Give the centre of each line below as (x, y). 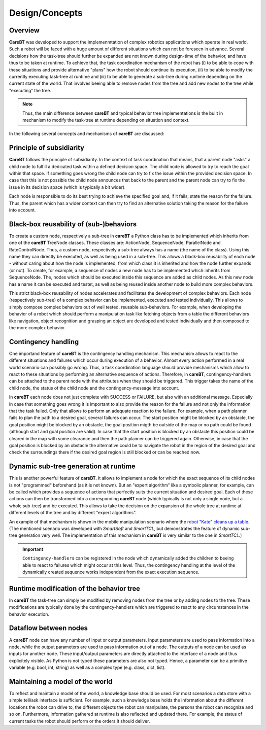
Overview (24, 30)
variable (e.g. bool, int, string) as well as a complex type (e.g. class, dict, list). (87, 667)
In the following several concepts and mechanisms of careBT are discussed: (87, 134)
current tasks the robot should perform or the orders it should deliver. (80, 721)
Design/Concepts (46, 13)
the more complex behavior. (37, 327)
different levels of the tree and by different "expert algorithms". (73, 513)
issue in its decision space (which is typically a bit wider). (67, 187)
